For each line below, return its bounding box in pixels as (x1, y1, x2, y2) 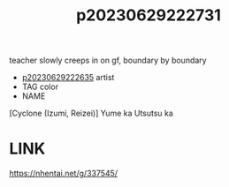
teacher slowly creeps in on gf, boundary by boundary (9, 55, 207, 66)
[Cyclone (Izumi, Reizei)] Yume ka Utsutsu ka (9, 108, 174, 119)
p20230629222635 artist (21, 72, 115, 83)
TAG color (21, 81, 59, 93)
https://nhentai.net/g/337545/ (9, 168, 118, 179)
